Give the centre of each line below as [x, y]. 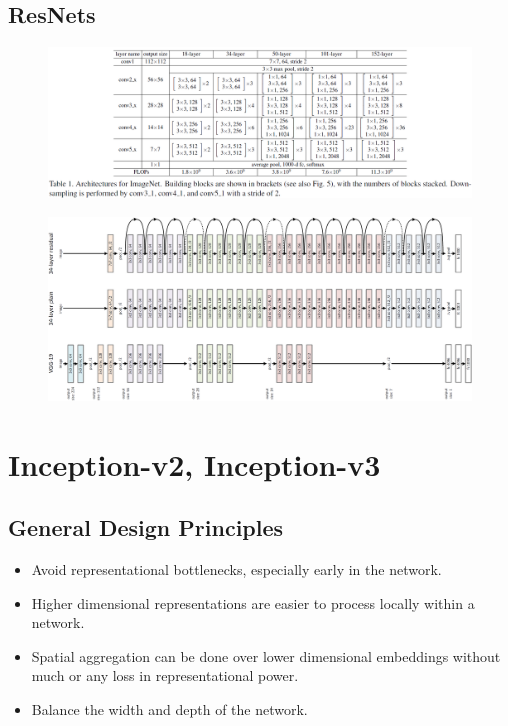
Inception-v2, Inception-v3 [194, 463]
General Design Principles [146, 527]
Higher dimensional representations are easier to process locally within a [253, 602]
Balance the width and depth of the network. [169, 708]
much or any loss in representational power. [165, 675]
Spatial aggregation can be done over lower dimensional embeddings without [266, 655]
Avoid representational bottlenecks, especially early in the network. [236, 568]
